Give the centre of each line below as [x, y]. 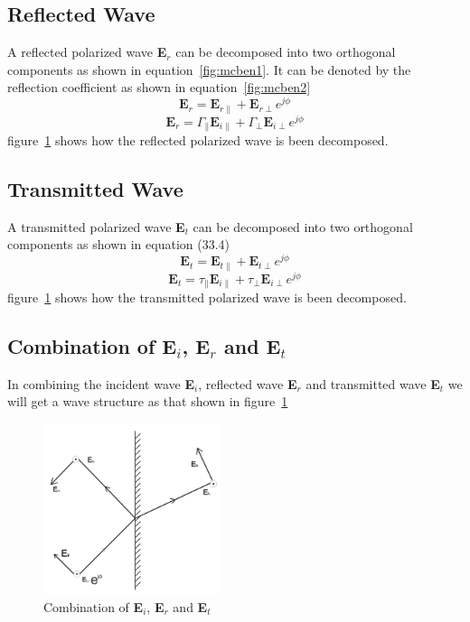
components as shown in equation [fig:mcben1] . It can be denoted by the [209, 69]
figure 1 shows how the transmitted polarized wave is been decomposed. [207, 297]
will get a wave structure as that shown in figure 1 [148, 401]
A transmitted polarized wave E [96, 226]
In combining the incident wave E [101, 383]
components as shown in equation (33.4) [119, 244]
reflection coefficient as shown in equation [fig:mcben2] [159, 87]
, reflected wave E [248, 383]
